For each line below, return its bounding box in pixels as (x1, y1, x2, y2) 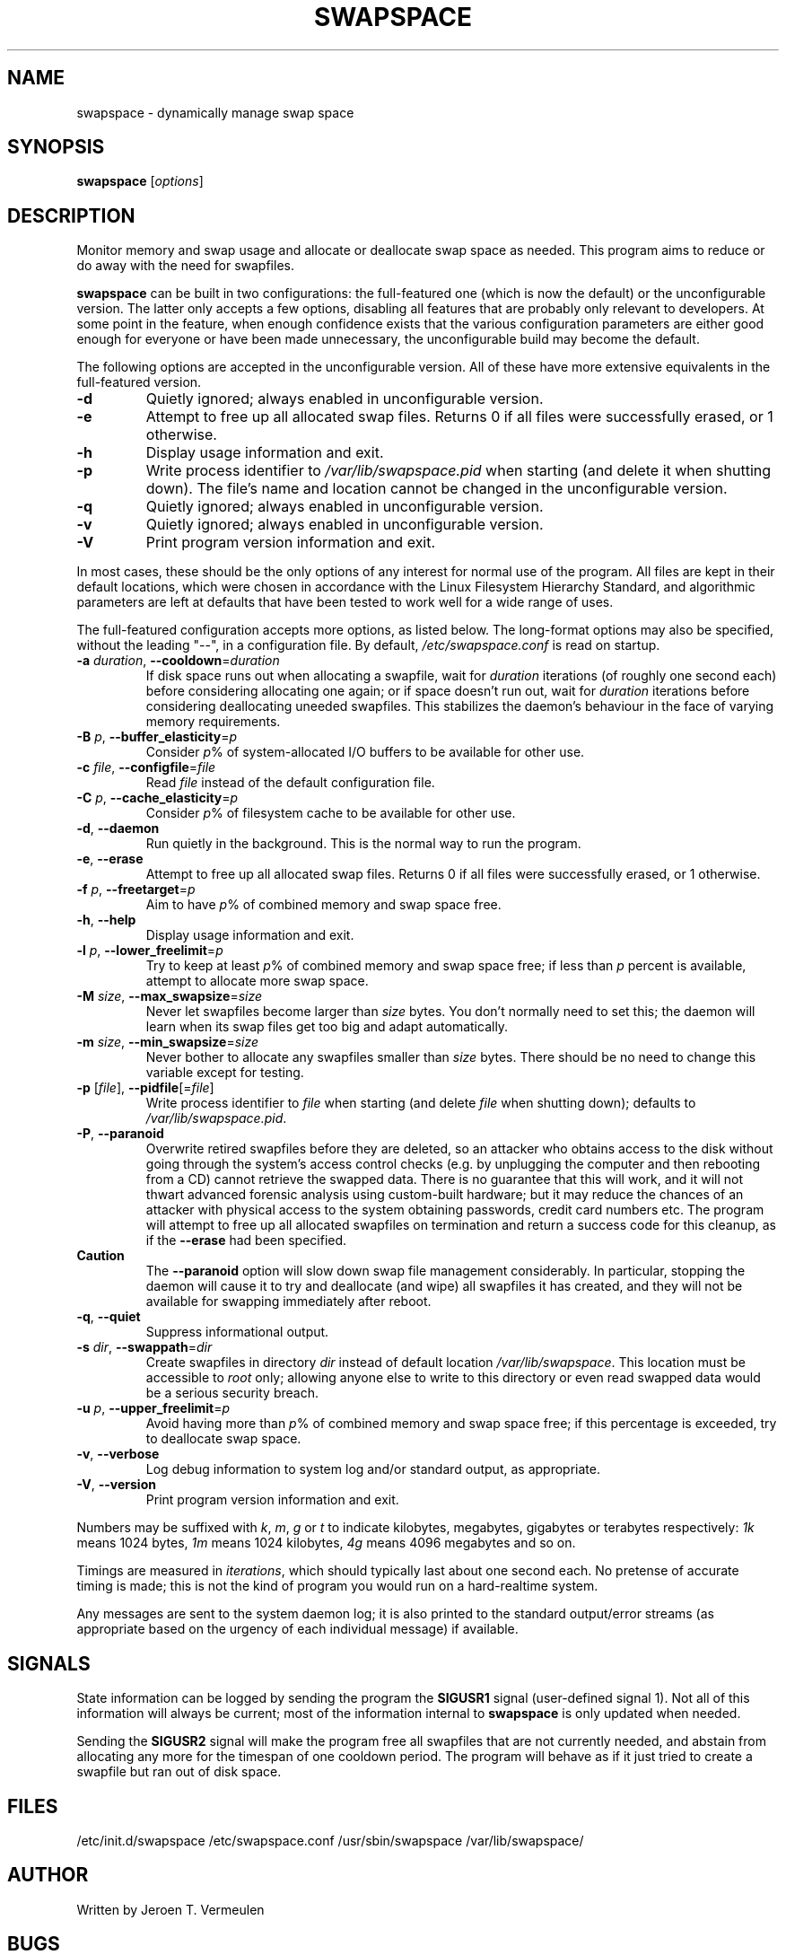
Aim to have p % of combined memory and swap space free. (145, 897, 502, 913)
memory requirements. (145, 714, 281, 730)
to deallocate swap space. (145, 1431, 301, 1447)
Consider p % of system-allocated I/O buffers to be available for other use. (145, 744, 585, 760)
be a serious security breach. (145, 1385, 319, 1401)
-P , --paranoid (76, 1126, 164, 1142)
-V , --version (76, 1477, 156, 1493)
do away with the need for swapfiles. (76, 258, 294, 274)
